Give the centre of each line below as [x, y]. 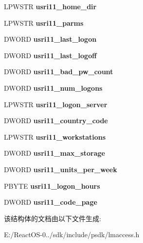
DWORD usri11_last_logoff [50, 55]
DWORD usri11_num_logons [53, 88]
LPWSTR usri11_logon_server [56, 104]
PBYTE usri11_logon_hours [52, 186]
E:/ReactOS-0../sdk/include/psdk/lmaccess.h [72, 235]
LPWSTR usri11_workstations [55, 137]
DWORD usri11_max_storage [54, 153]
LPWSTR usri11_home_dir [50, 6]
